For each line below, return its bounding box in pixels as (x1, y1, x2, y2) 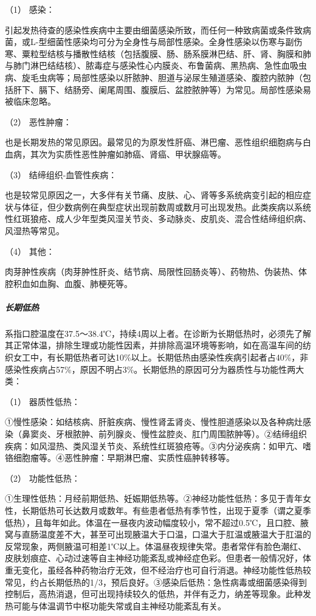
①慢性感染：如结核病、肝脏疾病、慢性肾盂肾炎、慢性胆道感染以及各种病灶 (5, 415, 303, 428)
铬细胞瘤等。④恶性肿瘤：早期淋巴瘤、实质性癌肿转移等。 (5, 451, 235, 464)
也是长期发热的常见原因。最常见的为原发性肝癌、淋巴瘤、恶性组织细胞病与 (5, 136, 303, 148)
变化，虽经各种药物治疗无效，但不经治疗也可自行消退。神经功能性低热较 (21, 563, 311, 576)
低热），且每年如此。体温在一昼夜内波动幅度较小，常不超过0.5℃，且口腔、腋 (5, 516, 309, 528)
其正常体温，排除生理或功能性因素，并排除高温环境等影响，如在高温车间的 (5, 339, 303, 351)
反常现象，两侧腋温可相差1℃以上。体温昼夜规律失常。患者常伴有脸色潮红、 (5, 539, 307, 552)
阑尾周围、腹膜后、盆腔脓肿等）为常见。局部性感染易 (98, 83, 311, 95)
